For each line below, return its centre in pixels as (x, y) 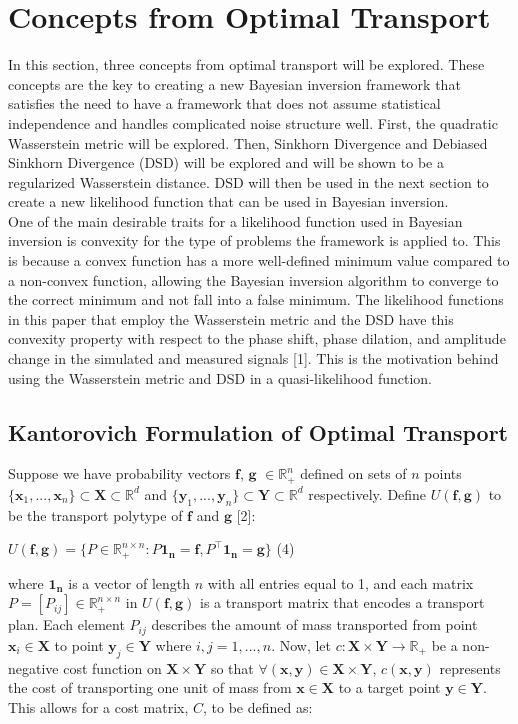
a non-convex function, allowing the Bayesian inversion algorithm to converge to (253, 279)
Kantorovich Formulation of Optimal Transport (258, 431)
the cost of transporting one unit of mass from (150, 687)
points (443, 473)
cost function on (112, 667)
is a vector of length (129, 582)
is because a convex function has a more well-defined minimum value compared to (259, 260)
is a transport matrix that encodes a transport (342, 602)
